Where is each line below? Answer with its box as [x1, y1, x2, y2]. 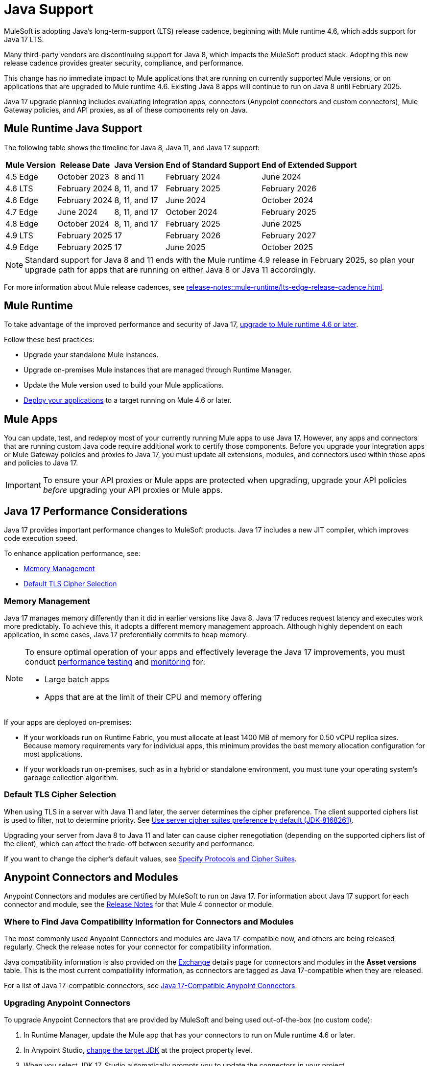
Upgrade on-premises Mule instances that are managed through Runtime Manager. [24, 366, 292, 374]
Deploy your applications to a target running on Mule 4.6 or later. [24, 396, 232, 405]
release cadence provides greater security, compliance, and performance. [4, 58, 244, 67]
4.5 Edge [5, 171, 38, 182]
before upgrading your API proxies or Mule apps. [43, 485, 223, 495]
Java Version [114, 160, 164, 170]
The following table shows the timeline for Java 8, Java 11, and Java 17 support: [4, 143, 260, 152]
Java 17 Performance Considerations [4, 505, 188, 517]
